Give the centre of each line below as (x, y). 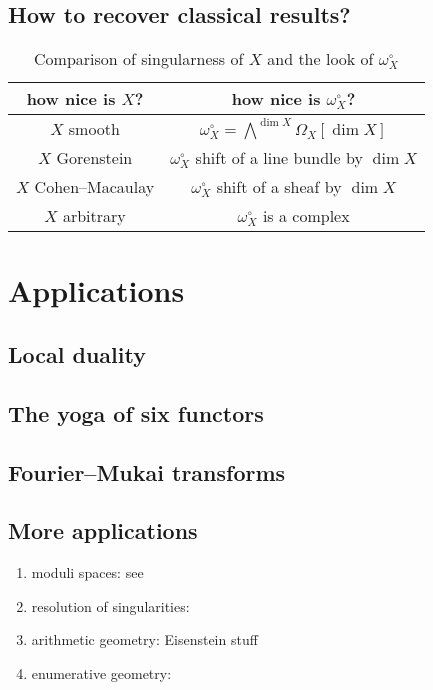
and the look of (320, 59)
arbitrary (94, 216)
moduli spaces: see (87, 572)
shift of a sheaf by (279, 187)
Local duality (77, 353)
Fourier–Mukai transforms (147, 471)
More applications (103, 530)
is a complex (306, 216)
